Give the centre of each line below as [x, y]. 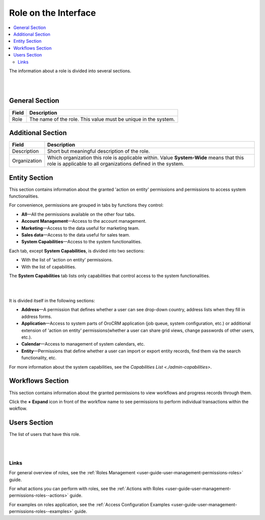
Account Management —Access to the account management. [84, 221]
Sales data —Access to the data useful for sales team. [76, 235]
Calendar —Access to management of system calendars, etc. [83, 344]
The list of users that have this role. [45, 434]
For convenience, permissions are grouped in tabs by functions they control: [86, 205]
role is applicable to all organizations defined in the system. [116, 164]
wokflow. [18, 408]
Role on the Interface [53, 13]
